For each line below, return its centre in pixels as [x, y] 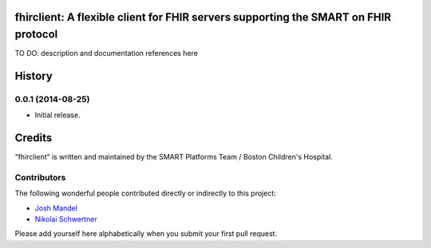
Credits [34, 138]
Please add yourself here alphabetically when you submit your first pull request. [146, 234]
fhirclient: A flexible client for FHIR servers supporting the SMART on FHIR [203, 17]
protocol [36, 35]
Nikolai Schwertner [66, 219]
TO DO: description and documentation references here [107, 53]
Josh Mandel [56, 208]
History [34, 76]
